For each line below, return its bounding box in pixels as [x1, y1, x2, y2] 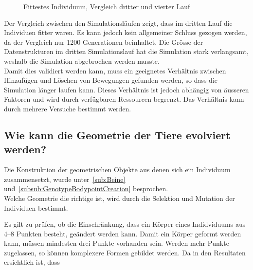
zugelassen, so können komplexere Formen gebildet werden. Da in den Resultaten [4, 247, 246, 257]
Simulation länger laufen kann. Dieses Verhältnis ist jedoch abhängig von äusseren [4, 84, 249, 94]
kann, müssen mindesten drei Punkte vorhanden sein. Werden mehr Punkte [4, 238, 229, 248]
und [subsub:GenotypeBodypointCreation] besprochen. [4, 183, 168, 194]
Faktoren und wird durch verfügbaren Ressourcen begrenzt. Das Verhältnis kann [4, 94, 244, 104]
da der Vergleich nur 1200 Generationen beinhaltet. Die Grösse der [4, 36, 203, 47]
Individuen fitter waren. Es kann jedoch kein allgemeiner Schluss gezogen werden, [4, 27, 247, 37]
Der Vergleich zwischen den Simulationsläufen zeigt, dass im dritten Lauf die [4, 18, 233, 28]
